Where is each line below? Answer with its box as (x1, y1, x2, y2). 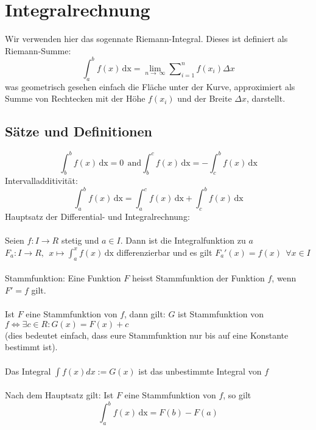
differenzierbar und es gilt (116, 245, 212, 258)
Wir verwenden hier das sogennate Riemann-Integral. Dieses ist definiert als (5, 32, 288, 45)
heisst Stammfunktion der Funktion (132, 272, 265, 284)
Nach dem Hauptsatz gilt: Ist (5, 389, 114, 401)
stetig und (61, 234, 99, 247)
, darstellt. (246, 92, 286, 105)
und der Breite (177, 92, 232, 105)
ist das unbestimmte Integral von (138, 364, 262, 377)
